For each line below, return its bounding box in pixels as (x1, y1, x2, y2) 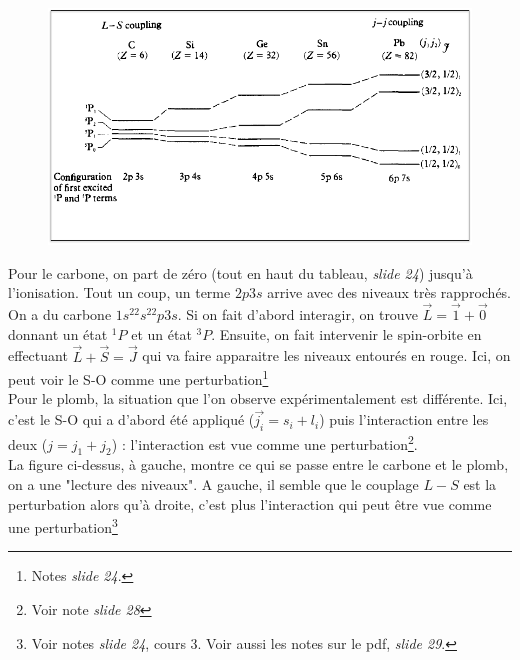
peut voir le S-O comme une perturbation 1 (8, 366, 269, 389)
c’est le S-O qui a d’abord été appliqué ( (8, 409, 255, 430)
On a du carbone (8, 304, 112, 325)
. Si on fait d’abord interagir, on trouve (177, 304, 418, 325)
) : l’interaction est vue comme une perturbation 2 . (111, 430, 418, 454)
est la (463, 474, 497, 495)
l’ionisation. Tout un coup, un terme (8, 282, 231, 303)
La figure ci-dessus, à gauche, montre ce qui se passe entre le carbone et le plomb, (8, 454, 509, 475)
